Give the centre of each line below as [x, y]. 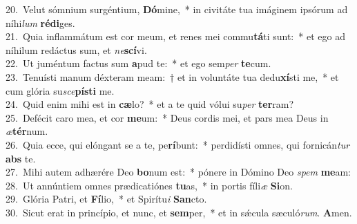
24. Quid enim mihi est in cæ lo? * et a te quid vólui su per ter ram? [150, 104]
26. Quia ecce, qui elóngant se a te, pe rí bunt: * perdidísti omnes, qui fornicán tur [178, 144]
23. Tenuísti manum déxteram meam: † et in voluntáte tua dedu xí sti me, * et [172, 76]
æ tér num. [27, 131]
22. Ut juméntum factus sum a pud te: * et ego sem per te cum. [138, 63]
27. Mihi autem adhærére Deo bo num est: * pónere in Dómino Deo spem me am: [178, 172]
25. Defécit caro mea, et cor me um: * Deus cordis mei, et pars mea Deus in [167, 117]
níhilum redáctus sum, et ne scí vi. [76, 49]
